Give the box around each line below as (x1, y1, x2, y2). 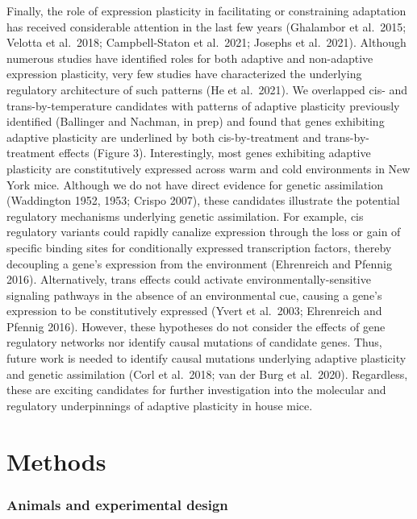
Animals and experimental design (6, 494, 228, 514)
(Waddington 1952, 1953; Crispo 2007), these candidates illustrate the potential (6, 192, 400, 209)
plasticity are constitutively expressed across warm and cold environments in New (6, 160, 411, 176)
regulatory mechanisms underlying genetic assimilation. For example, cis (6, 207, 364, 224)
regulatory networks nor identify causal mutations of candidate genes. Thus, (6, 334, 382, 351)
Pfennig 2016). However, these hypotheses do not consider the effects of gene (6, 318, 386, 334)
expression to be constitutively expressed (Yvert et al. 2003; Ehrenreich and (6, 302, 382, 319)
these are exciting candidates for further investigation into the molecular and (6, 381, 386, 398)
